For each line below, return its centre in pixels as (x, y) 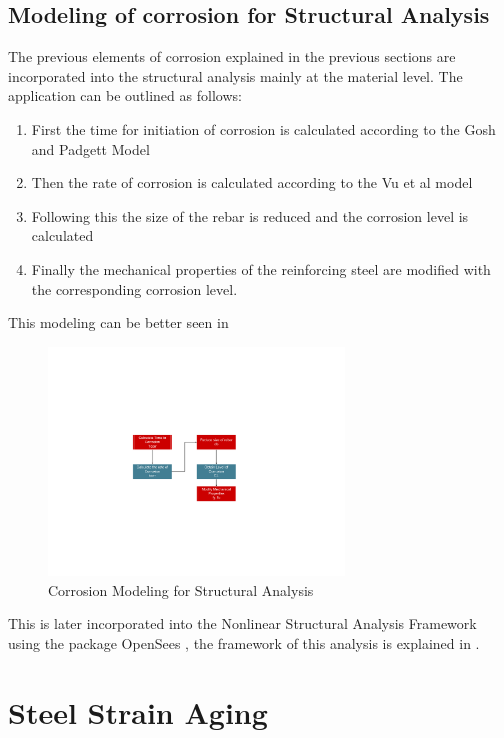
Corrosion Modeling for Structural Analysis (181, 589)
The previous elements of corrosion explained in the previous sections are (232, 56)
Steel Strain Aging (138, 711)
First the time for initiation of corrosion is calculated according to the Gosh (263, 128)
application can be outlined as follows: (125, 95)
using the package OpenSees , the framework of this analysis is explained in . (244, 642)
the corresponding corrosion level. (134, 288)
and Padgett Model (90, 148)
